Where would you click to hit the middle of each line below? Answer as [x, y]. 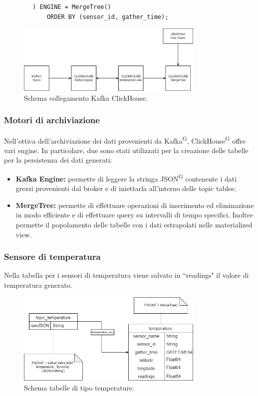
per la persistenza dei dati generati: [58, 160]
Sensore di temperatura [52, 257]
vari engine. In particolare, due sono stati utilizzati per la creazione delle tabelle [126, 150]
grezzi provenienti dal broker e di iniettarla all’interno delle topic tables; [126, 188]
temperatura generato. [38, 285]
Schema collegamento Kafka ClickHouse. [86, 98]
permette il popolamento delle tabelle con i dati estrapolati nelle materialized [134, 225]
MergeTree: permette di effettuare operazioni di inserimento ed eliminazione [135, 205]
